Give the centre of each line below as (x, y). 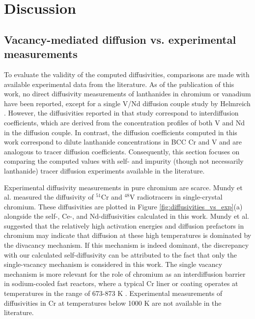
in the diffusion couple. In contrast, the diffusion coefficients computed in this (121, 132)
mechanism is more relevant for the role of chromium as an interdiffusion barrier (125, 274)
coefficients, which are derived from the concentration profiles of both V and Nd (124, 122)
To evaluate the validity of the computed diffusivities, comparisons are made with (127, 74)
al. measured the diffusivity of (49, 197)
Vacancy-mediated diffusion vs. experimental (120, 39)
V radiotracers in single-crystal (176, 197)
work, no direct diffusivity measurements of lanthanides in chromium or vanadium (127, 94)
